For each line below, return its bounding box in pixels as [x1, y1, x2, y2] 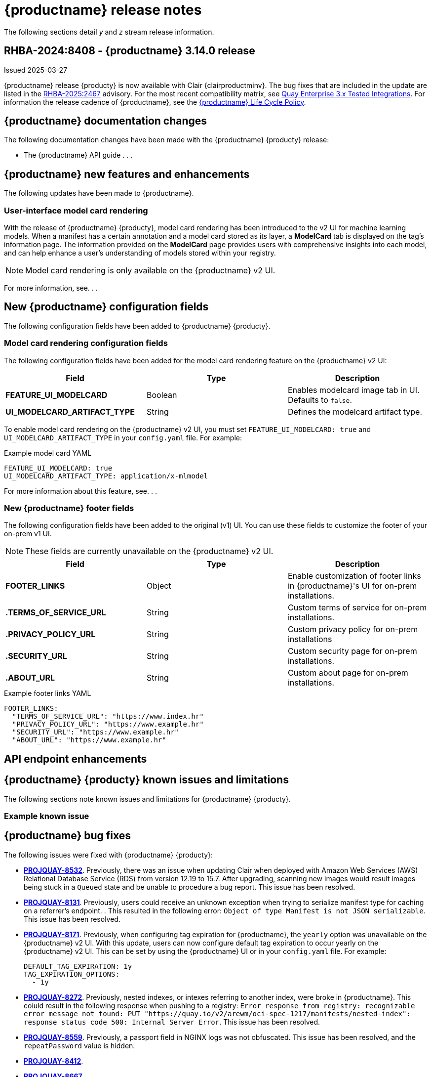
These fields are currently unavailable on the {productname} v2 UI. [25, 546, 274, 557]
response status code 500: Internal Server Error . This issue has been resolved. [24, 1017, 320, 1026]
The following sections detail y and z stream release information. [4, 27, 214, 36]
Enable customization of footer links [287, 571, 421, 581]
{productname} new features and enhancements [4, 168, 250, 180]
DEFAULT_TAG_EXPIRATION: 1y [24, 962, 132, 970]
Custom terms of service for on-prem [287, 603, 427, 613]
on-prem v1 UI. [4, 529, 52, 538]
